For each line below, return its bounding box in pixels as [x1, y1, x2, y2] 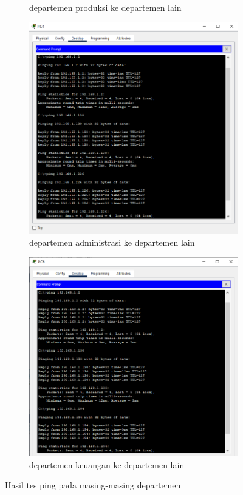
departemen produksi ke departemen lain [29, 1, 182, 13]
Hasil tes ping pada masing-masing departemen [5, 479, 181, 491]
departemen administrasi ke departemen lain [29, 236, 195, 249]
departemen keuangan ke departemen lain [29, 458, 185, 471]
